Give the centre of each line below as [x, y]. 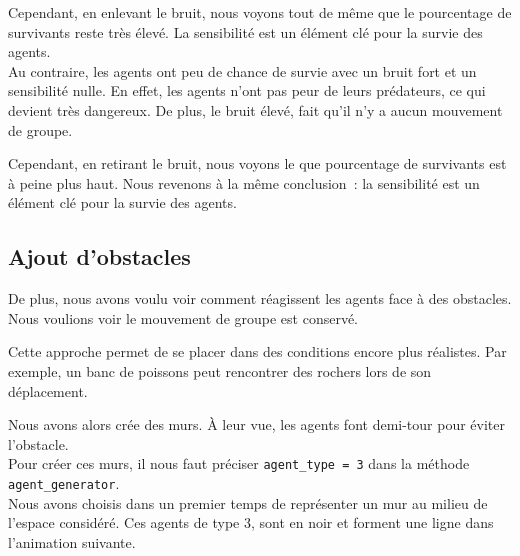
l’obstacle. [38, 443]
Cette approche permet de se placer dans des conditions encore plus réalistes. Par [257, 351]
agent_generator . [64, 482]
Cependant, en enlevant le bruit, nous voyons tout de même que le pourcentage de [260, 12]
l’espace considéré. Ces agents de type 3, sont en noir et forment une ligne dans [251, 522]
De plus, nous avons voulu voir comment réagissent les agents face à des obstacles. [260, 298]
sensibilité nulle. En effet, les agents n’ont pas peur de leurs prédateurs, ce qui [247, 90]
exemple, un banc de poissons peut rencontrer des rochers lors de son [220, 370]
